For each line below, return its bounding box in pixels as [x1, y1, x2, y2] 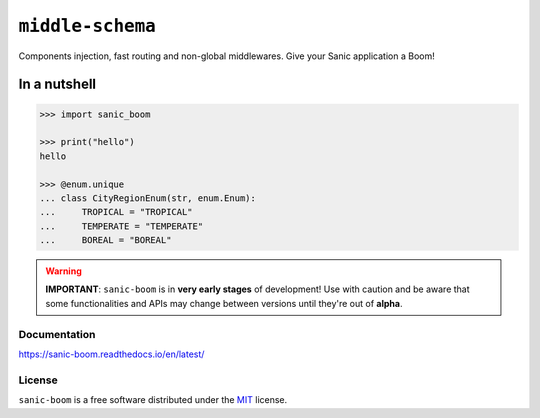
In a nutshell [18, 76, 97, 93]
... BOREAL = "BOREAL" [39, 235, 172, 246]
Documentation [18, 327, 96, 341]
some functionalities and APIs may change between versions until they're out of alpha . [45, 297, 403, 309]
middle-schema [18, 15, 157, 37]
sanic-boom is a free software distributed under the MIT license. [18, 394, 288, 406]
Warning [45, 265, 82, 277]
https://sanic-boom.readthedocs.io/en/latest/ [18, 348, 205, 360]
